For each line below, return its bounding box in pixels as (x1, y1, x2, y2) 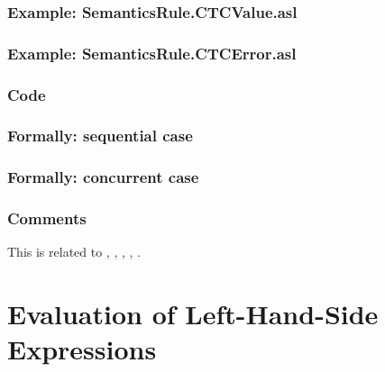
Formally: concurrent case (7, 166, 199, 188)
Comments (7, 207, 87, 230)
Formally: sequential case (7, 124, 193, 147)
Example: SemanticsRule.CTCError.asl (7, 41, 297, 64)
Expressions (7, 331, 157, 367)
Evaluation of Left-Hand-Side (7, 295, 379, 332)
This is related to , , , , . (7, 242, 141, 261)
